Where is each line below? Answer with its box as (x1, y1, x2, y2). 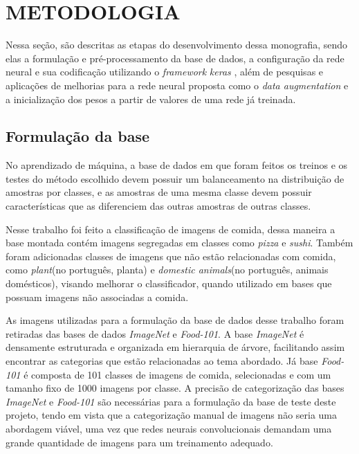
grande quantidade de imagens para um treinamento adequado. (6, 435, 273, 449)
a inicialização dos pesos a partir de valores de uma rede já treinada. (6, 91, 296, 106)
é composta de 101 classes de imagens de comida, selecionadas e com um (24, 367, 331, 381)
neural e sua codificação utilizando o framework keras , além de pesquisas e (6, 64, 324, 79)
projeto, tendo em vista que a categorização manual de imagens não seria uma (6, 408, 338, 422)
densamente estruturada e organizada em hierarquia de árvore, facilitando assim (6, 340, 345, 354)
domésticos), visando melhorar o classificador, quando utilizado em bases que (6, 276, 332, 291)
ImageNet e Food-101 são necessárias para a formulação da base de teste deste (6, 394, 336, 408)
